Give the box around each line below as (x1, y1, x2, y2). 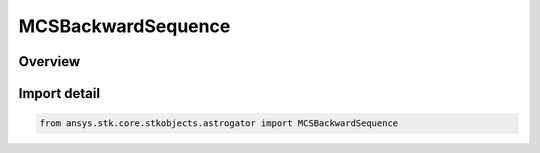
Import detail (18, 85, 100, 102)
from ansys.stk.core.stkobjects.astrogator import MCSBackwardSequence (39, 118, 399, 129)
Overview (18, 53, 81, 70)
